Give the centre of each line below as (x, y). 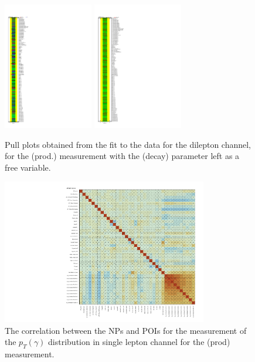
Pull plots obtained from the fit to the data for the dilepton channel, (128, 144)
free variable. (28, 167)
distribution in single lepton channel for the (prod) (139, 342)
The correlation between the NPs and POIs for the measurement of (126, 330)
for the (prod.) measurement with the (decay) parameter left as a (122, 156)
